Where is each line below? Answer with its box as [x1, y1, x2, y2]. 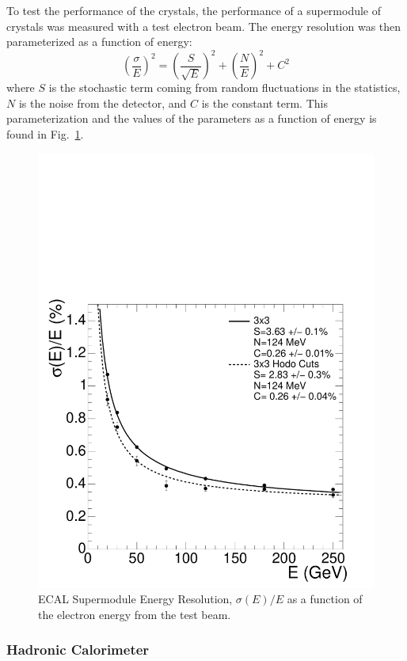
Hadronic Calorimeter [6, 640, 150, 659]
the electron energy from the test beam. [38, 606, 231, 622]
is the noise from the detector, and [18, 94, 187, 111]
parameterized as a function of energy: [6, 33, 192, 50]
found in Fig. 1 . [6, 126, 84, 142]
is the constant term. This [201, 94, 328, 111]
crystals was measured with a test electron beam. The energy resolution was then [6, 17, 401, 34]
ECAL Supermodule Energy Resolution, [38, 591, 233, 607]
